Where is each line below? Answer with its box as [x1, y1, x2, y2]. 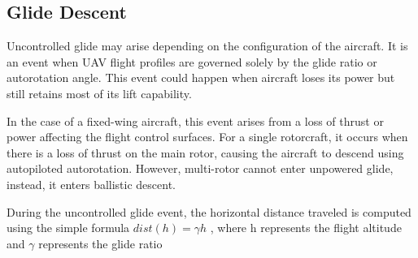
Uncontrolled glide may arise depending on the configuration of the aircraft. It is [7, 37, 408, 54]
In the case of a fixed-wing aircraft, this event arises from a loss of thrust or [7, 112, 384, 129]
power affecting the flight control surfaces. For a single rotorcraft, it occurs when [7, 128, 408, 145]
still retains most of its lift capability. [7, 84, 192, 101]
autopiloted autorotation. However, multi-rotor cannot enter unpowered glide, [7, 160, 394, 177]
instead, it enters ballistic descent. [7, 175, 176, 192]
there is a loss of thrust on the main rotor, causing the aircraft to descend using [7, 144, 404, 161]
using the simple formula [7, 219, 130, 236]
